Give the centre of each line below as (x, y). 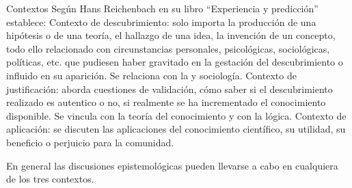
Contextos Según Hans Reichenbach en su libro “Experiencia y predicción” (162, 8)
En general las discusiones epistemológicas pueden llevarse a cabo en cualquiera (172, 165)
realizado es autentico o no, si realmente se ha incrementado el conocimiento (166, 102)
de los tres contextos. (50, 179)
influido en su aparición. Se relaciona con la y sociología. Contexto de (151, 75)
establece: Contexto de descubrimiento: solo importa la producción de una (161, 22)
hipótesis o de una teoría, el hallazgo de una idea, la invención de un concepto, (171, 35)
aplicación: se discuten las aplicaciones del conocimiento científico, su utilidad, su (176, 129)
